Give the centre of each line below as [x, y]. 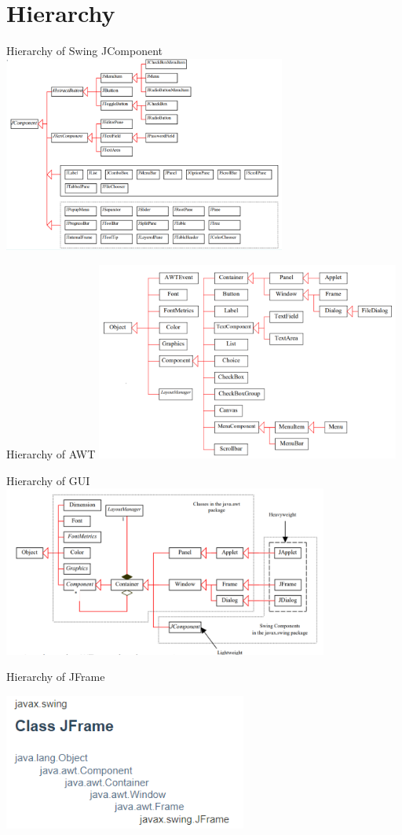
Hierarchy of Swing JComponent [85, 51]
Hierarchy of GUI [48, 480]
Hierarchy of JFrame [56, 677]
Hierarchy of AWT [51, 453]
